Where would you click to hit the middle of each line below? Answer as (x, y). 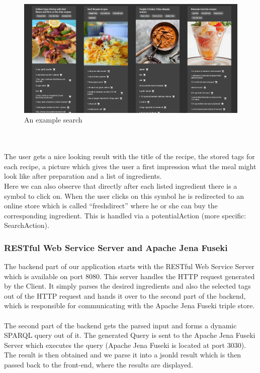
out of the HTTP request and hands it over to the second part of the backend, (125, 295)
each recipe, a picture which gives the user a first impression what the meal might (130, 166)
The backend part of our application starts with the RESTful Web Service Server (129, 266)
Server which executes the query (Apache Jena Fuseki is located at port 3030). (125, 345)
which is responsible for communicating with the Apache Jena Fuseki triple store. (129, 305)
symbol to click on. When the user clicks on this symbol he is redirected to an (124, 196)
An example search (53, 120)
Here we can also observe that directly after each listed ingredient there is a (121, 185)
